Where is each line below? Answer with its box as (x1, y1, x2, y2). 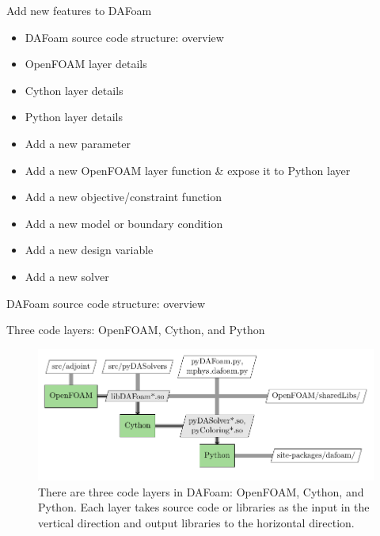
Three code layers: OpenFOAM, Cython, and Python (6, 321, 265, 338)
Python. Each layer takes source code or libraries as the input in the (38, 499, 370, 515)
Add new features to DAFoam (6, 2, 152, 18)
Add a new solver (25, 268, 109, 284)
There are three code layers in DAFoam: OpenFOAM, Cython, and (38, 483, 364, 500)
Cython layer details (25, 82, 123, 98)
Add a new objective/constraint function (25, 188, 222, 205)
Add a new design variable (25, 241, 154, 258)
